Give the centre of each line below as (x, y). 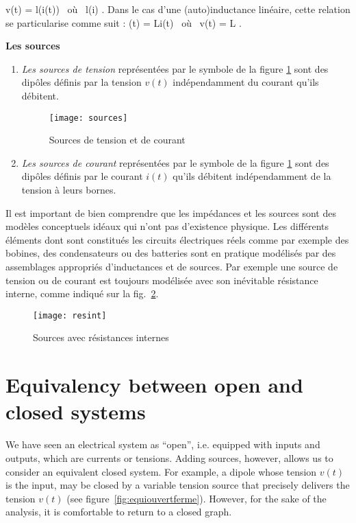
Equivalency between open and (154, 385)
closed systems (76, 411)
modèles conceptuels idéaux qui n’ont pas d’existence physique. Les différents (167, 226)
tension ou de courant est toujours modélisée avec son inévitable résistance (162, 280)
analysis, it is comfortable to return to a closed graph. (119, 512)
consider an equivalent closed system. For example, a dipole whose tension (161, 471)
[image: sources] (88, 118)
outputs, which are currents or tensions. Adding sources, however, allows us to (169, 457)
